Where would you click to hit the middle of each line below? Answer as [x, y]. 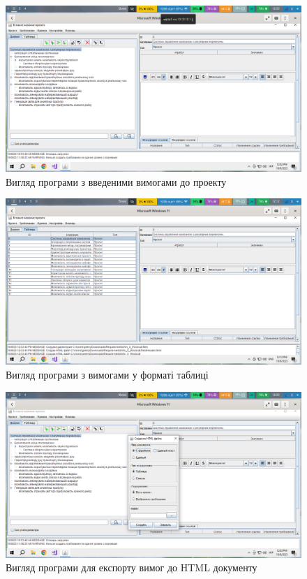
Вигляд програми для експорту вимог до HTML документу [132, 567]
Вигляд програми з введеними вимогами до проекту [116, 181]
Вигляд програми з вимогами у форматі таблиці [107, 374]
